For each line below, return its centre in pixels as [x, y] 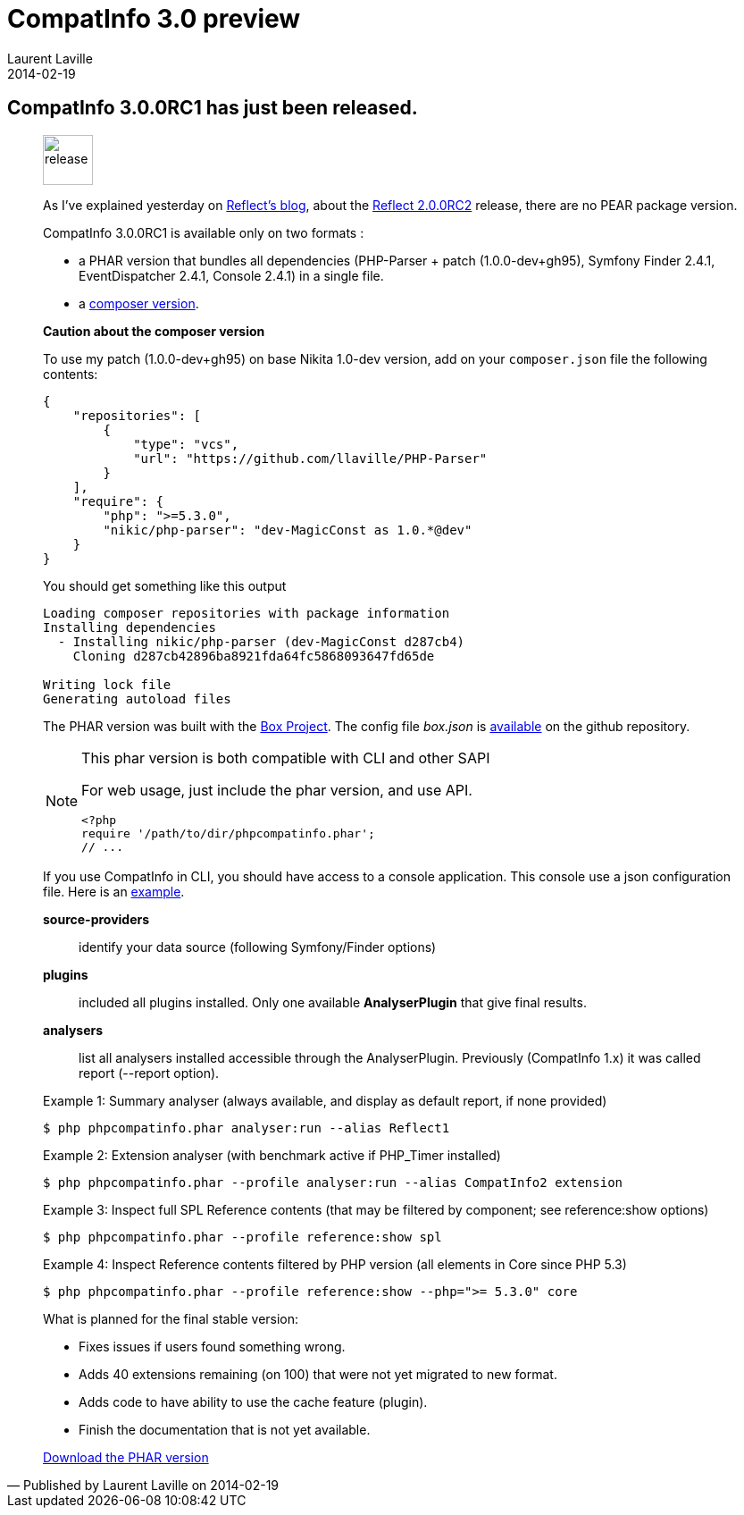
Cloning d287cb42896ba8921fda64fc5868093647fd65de [254, 656]
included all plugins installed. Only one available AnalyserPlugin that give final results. [333, 1002]
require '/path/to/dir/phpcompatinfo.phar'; [228, 833]
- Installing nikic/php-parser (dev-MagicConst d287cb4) [261, 641]
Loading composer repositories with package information [247, 613]
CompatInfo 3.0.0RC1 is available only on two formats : [204, 232]
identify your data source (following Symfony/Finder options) [258, 947]
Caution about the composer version [154, 331]
